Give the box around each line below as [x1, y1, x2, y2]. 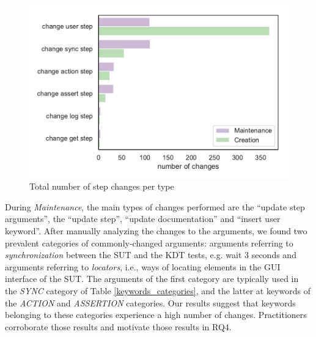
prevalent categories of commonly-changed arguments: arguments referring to [5, 236, 293, 249]
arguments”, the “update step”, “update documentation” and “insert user [5, 212, 281, 225]
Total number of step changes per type [29, 180, 174, 193]
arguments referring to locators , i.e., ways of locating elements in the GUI [5, 260, 281, 273]
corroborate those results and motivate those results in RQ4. [5, 320, 232, 333]
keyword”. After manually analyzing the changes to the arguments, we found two [5, 224, 307, 237]
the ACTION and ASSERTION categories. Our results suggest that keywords [5, 296, 296, 309]
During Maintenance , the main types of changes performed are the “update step [5, 200, 305, 213]
